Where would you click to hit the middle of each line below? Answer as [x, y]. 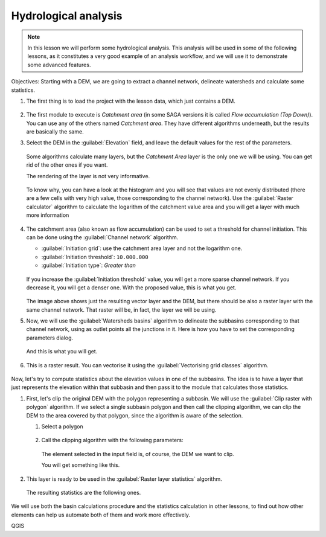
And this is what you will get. [62, 352]
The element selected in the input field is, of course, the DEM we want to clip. [138, 454]
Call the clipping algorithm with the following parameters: [112, 440]
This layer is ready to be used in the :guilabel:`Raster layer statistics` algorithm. [124, 479]
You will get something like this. [81, 465]
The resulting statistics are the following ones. [84, 492]
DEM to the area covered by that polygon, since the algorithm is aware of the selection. [135, 415]
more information [48, 215]
